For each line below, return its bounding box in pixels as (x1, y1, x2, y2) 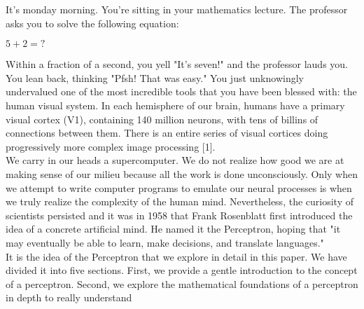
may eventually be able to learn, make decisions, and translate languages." (6, 235, 324, 249)
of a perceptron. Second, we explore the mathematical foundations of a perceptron (6, 276, 358, 291)
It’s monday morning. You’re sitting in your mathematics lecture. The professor (6, 2, 348, 16)
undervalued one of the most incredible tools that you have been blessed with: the (6, 84, 357, 99)
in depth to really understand (6, 290, 132, 305)
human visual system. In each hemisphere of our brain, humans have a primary (6, 97, 345, 112)
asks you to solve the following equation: (6, 15, 179, 30)
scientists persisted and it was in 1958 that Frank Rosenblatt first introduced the (6, 207, 353, 222)
